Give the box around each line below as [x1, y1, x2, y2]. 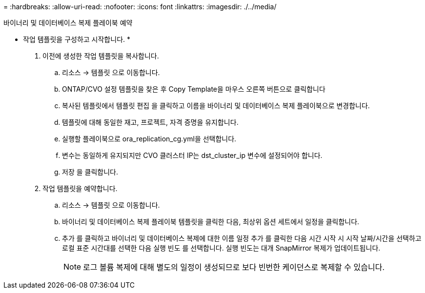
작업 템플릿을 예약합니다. [42, 184, 118, 193]
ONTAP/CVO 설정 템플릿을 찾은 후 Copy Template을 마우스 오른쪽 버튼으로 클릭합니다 [62, 85, 325, 93]
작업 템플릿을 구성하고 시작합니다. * [23, 35, 130, 43]
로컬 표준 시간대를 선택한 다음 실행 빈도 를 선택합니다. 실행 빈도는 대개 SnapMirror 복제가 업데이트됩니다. [62, 244, 381, 252]
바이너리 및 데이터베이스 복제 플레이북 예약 [3, 19, 133, 27]
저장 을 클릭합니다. [62, 168, 118, 176]
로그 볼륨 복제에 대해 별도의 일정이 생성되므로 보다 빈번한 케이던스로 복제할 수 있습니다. [83, 262, 385, 272]
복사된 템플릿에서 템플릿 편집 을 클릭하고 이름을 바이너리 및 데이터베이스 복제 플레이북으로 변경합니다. [62, 101, 370, 110]
